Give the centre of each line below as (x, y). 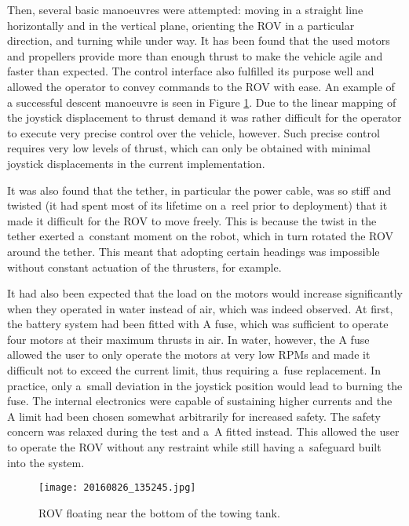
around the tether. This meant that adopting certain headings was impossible (194, 251)
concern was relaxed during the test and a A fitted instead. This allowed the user (203, 431)
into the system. (46, 462)
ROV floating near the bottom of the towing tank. (159, 512)
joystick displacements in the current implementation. (136, 163)
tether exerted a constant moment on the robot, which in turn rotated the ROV (201, 236)
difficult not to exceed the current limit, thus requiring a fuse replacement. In (194, 370)
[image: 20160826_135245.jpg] (117, 488)
